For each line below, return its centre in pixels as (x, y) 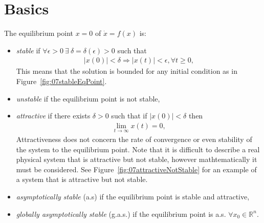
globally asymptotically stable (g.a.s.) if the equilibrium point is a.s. (121, 214)
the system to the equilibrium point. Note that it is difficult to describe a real (138, 149)
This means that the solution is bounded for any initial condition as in (127, 71)
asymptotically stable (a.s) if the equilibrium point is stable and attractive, (133, 196)
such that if (129, 116)
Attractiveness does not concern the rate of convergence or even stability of (134, 139)
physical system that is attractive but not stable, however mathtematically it (137, 159)
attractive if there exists (53, 116)
